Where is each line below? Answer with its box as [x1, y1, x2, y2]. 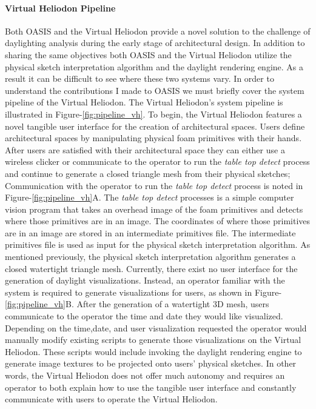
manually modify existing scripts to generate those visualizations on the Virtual [5, 333, 301, 346]
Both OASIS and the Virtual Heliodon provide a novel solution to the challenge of [5, 24, 311, 37]
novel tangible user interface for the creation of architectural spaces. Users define [5, 119, 305, 132]
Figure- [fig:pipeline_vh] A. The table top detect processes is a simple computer [5, 191, 294, 204]
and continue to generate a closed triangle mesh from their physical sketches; [5, 167, 291, 179]
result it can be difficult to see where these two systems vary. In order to [5, 72, 274, 85]
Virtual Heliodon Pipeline [5, 1, 116, 14]
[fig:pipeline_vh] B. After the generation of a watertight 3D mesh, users [5, 298, 269, 310]
